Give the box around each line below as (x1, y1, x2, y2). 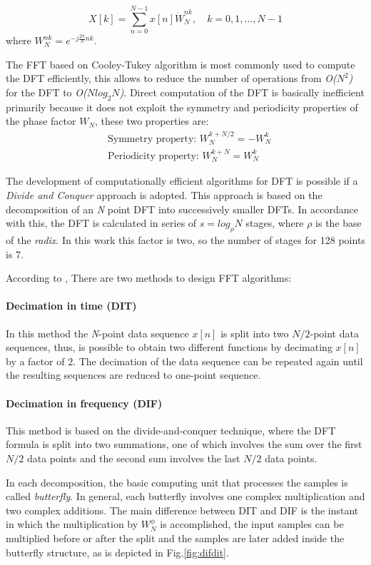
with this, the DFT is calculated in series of (6, 215, 197, 230)
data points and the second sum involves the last (26, 450, 240, 465)
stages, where (245, 215, 304, 230)
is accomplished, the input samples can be (160, 516, 344, 531)
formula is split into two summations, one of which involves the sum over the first (6, 437, 362, 452)
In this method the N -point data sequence (6, 325, 189, 340)
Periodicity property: (108, 151, 199, 161)
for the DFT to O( (6, 84, 87, 99)
